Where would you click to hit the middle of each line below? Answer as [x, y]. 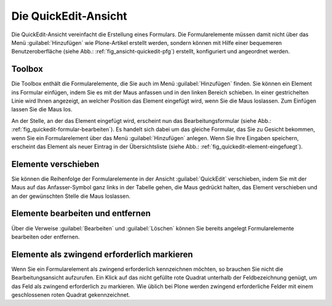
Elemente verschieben [55, 164]
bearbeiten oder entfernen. [45, 237]
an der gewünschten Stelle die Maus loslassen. [71, 196]
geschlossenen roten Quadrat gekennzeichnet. [71, 295]
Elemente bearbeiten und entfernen [81, 214]
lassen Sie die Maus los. [42, 109]
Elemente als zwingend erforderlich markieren [102, 254]
